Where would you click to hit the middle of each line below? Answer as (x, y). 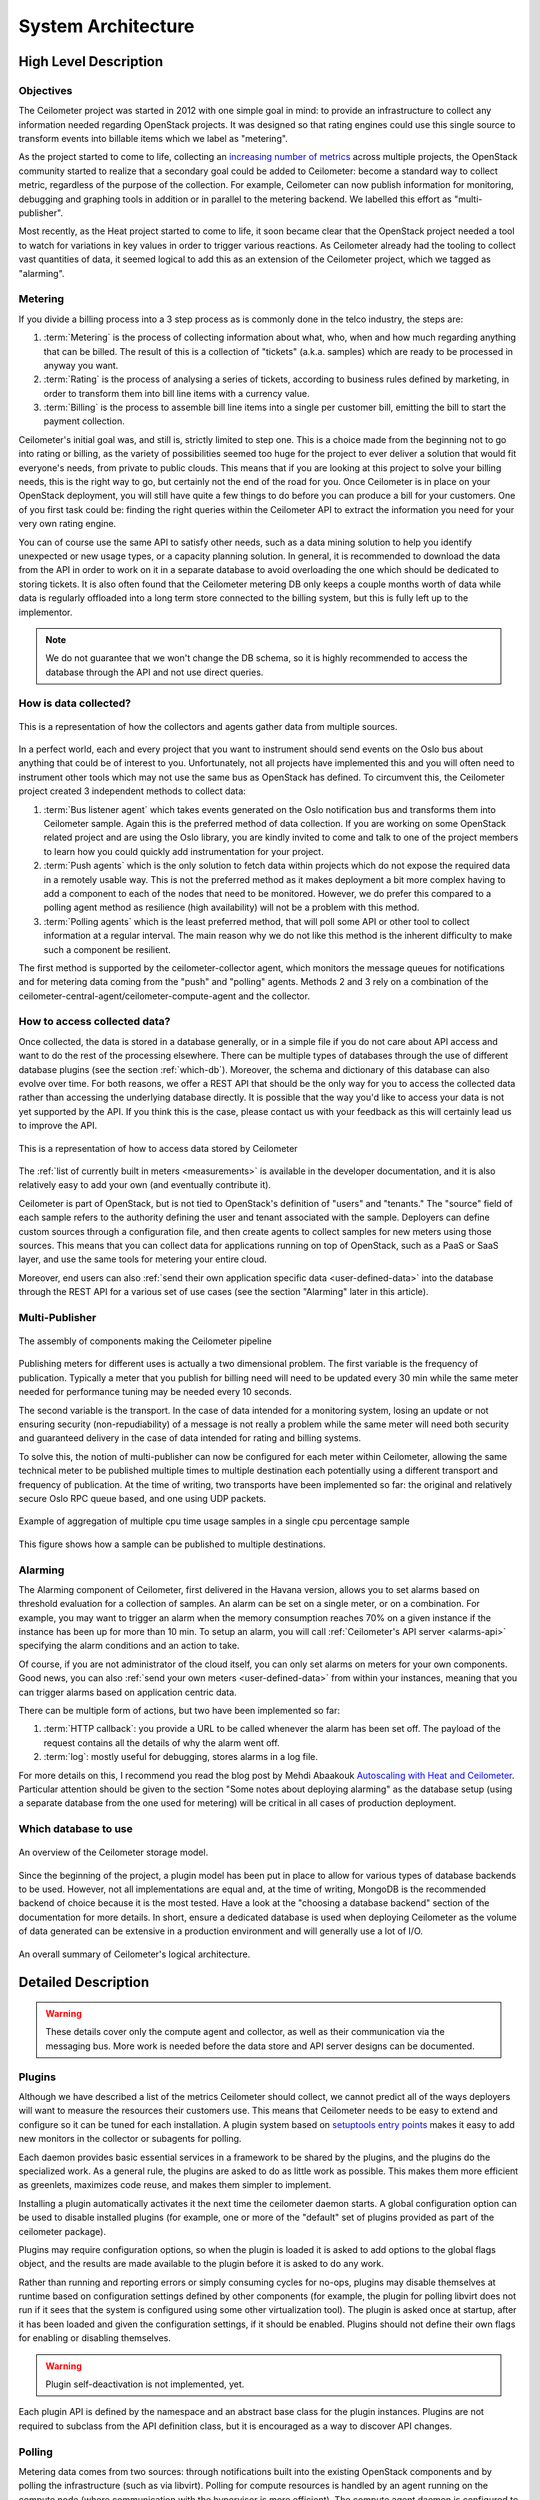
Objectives (45, 90)
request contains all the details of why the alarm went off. (161, 1742)
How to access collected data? (94, 1022)
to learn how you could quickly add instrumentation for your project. (183, 851)
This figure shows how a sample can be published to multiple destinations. (172, 1544)
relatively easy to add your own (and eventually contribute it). (145, 1185)
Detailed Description (84, 1982)
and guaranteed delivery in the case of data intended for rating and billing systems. (190, 1438)
